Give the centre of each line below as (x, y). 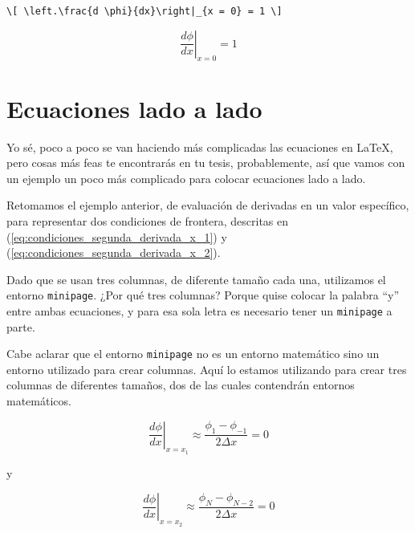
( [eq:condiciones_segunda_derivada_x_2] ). (114, 252)
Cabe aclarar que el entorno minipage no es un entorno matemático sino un (193, 354)
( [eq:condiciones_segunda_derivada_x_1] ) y (117, 236)
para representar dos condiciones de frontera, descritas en (148, 220)
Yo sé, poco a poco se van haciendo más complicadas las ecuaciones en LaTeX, (200, 146)
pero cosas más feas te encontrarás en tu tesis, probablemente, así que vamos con (206, 163)
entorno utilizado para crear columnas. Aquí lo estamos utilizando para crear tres (207, 369)
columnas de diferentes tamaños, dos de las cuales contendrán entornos (181, 385)
